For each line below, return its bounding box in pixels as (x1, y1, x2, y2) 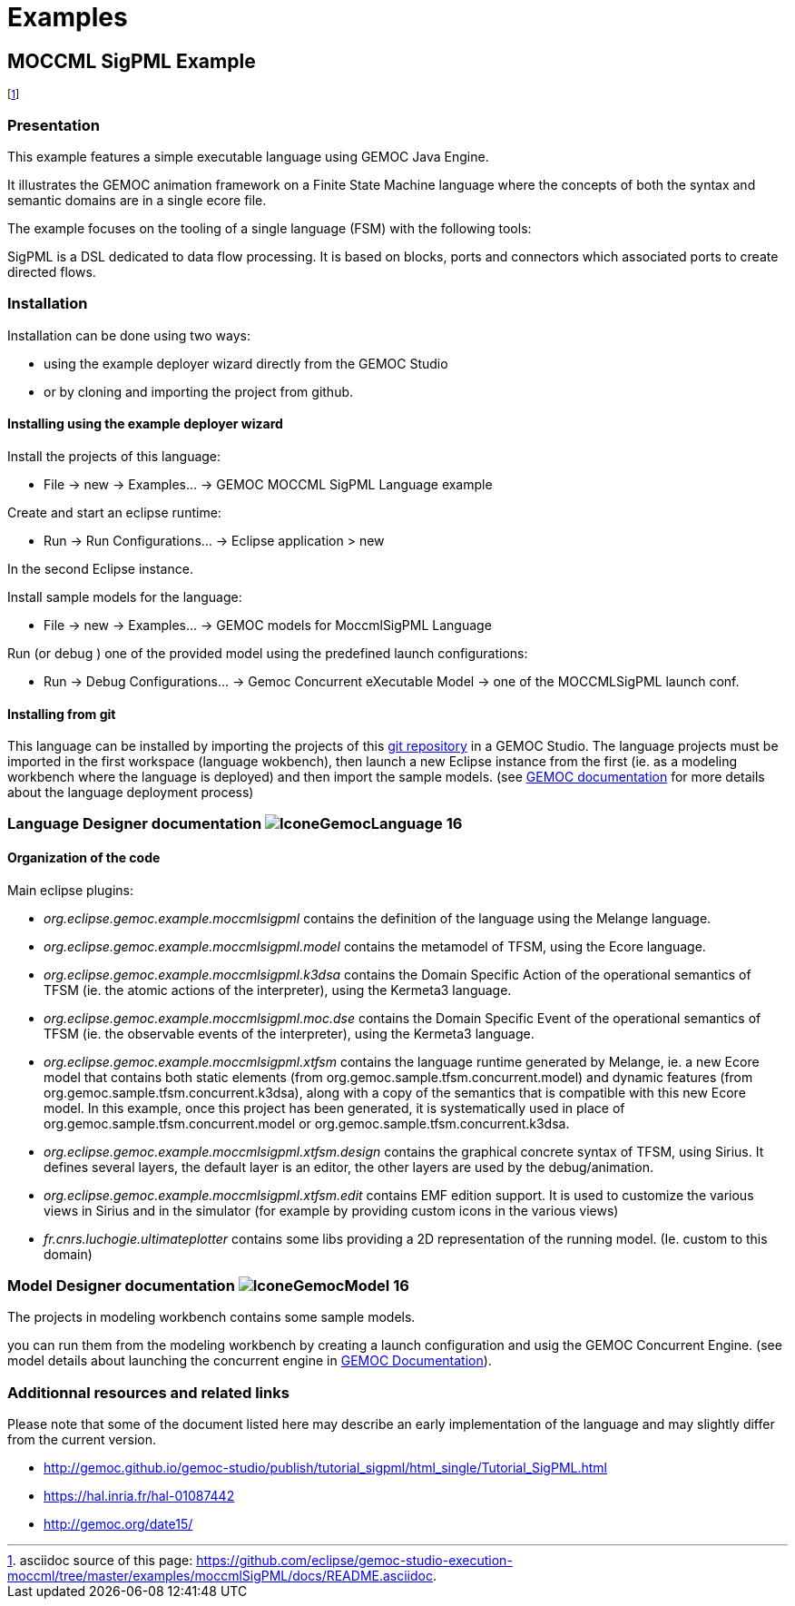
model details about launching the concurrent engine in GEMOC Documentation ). (7, 1353, 492, 1369)
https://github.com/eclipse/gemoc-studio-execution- (196, 1552, 513, 1569)
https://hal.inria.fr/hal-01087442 (44, 1488, 235, 1504)
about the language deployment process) (7, 784, 254, 801)
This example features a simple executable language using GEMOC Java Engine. (7, 148, 489, 164)
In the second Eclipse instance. (7, 560, 193, 576)
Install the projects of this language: (7, 448, 221, 464)
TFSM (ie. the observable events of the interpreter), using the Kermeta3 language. (44, 1025, 535, 1041)
